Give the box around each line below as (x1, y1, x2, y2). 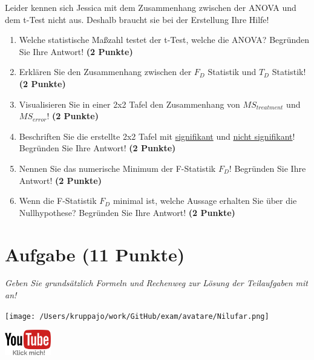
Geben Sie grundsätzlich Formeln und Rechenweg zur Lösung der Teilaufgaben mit (5, 277, 308, 289)
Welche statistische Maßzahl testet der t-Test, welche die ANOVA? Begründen (19, 33, 310, 46)
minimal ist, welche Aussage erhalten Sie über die (113, 194, 297, 207)
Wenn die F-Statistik (19, 194, 97, 207)
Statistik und (208, 65, 257, 78)
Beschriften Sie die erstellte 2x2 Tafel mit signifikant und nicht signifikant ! (19, 129, 295, 142)
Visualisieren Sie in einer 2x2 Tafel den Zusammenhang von (19, 97, 240, 110)
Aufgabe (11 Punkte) (5, 241, 185, 266)
